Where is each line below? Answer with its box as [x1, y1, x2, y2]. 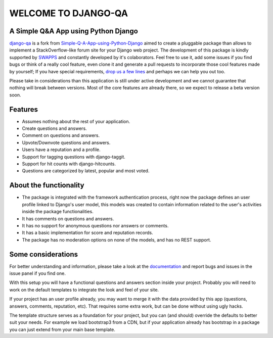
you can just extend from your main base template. [9, 326, 116, 332]
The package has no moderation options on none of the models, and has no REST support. [22, 236, 211, 243]
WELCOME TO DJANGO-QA [9, 8, 128, 19]
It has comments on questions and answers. [22, 215, 114, 222]
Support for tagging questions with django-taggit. [22, 154, 126, 160]
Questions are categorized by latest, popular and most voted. [22, 168, 150, 174]
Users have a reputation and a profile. [22, 147, 101, 153]
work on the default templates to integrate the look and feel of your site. [9, 286, 159, 293]
